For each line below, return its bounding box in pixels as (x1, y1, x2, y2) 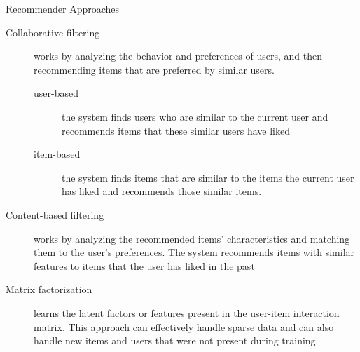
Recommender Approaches (6, 1, 120, 15)
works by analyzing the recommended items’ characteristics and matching (34, 231, 350, 245)
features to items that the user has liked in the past (34, 258, 255, 273)
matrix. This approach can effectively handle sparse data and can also (34, 319, 334, 334)
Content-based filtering (6, 207, 104, 222)
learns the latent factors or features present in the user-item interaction (34, 305, 340, 320)
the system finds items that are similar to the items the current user (62, 170, 354, 184)
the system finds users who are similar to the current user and (62, 109, 328, 123)
